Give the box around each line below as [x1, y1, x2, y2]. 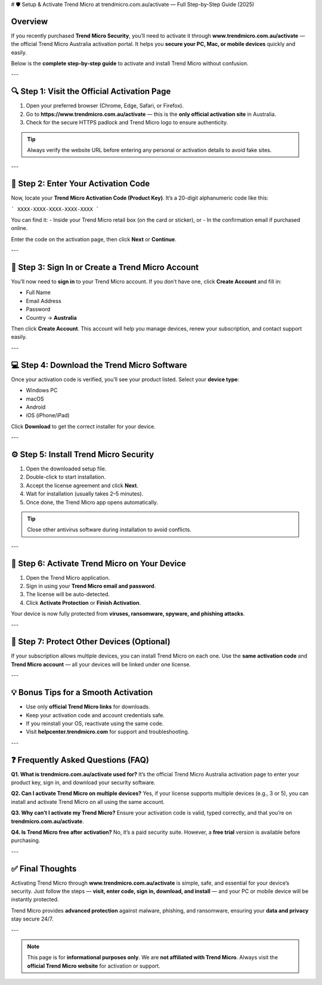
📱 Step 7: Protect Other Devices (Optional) [11, 637, 171, 647]
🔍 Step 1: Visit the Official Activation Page [11, 87, 171, 97]
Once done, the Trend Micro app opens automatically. [26, 498, 158, 506]
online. [11, 225, 28, 232]
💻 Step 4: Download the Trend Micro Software [11, 360, 187, 370]
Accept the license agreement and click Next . [26, 482, 138, 489]
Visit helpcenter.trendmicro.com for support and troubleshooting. [26, 728, 190, 735]
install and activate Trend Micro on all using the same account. [11, 798, 165, 805]
